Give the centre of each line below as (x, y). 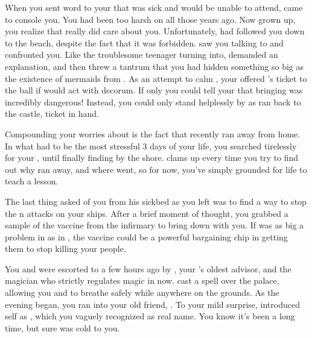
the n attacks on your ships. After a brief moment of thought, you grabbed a (147, 213)
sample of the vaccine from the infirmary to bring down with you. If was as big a (154, 225)
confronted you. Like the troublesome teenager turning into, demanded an (142, 55)
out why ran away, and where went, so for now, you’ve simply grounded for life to (156, 169)
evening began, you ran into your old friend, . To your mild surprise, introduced (152, 304)
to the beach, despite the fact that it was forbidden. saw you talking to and (144, 42)
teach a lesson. (32, 181)
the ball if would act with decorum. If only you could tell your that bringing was (154, 90)
